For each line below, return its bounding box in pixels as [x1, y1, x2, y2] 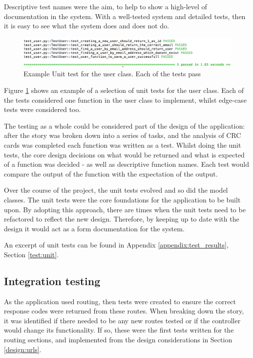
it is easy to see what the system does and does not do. [4, 21, 169, 31]
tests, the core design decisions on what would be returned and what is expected [4, 149, 245, 159]
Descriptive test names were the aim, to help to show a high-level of [4, 1, 207, 11]
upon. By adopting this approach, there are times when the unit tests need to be [4, 204, 246, 214]
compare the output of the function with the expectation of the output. [4, 168, 218, 179]
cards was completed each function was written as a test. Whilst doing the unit [4, 139, 241, 150]
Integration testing [4, 273, 101, 288]
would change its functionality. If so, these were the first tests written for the [4, 325, 234, 335]
